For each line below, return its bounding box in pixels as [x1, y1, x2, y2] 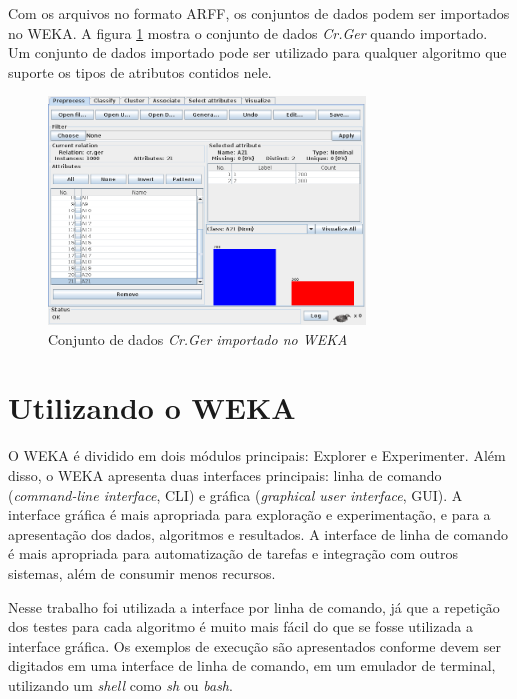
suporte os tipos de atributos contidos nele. [8, 61, 272, 82]
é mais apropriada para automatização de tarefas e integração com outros [8, 543, 458, 564]
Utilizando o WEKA [8, 387, 296, 428]
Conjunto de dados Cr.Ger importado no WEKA [48, 328, 348, 349]
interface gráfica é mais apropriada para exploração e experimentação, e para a [8, 504, 491, 525]
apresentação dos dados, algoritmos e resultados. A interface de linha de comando [8, 523, 508, 544]
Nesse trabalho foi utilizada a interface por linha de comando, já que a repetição [8, 596, 500, 617]
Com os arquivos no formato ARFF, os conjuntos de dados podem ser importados [8, 3, 510, 23]
